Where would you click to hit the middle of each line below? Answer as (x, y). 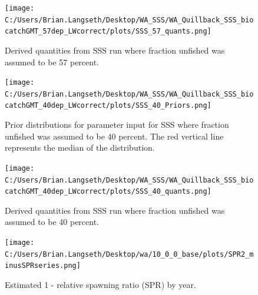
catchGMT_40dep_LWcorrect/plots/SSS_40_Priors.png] (108, 106)
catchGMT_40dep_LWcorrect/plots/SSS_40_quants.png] (108, 192)
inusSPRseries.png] (43, 266)
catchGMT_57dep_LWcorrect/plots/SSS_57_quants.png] (108, 32)
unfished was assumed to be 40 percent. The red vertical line (114, 136)
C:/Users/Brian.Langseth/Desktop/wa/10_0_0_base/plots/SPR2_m (129, 254)
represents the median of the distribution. (80, 147)
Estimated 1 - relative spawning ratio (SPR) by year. (100, 285)
